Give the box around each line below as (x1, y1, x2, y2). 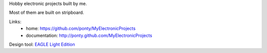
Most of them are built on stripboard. (9, 10, 84, 16)
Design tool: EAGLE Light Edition (9, 41, 75, 47)
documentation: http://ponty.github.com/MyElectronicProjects (26, 32, 153, 38)
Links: (9, 19, 22, 25)
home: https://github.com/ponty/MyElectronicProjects (26, 26, 136, 31)
